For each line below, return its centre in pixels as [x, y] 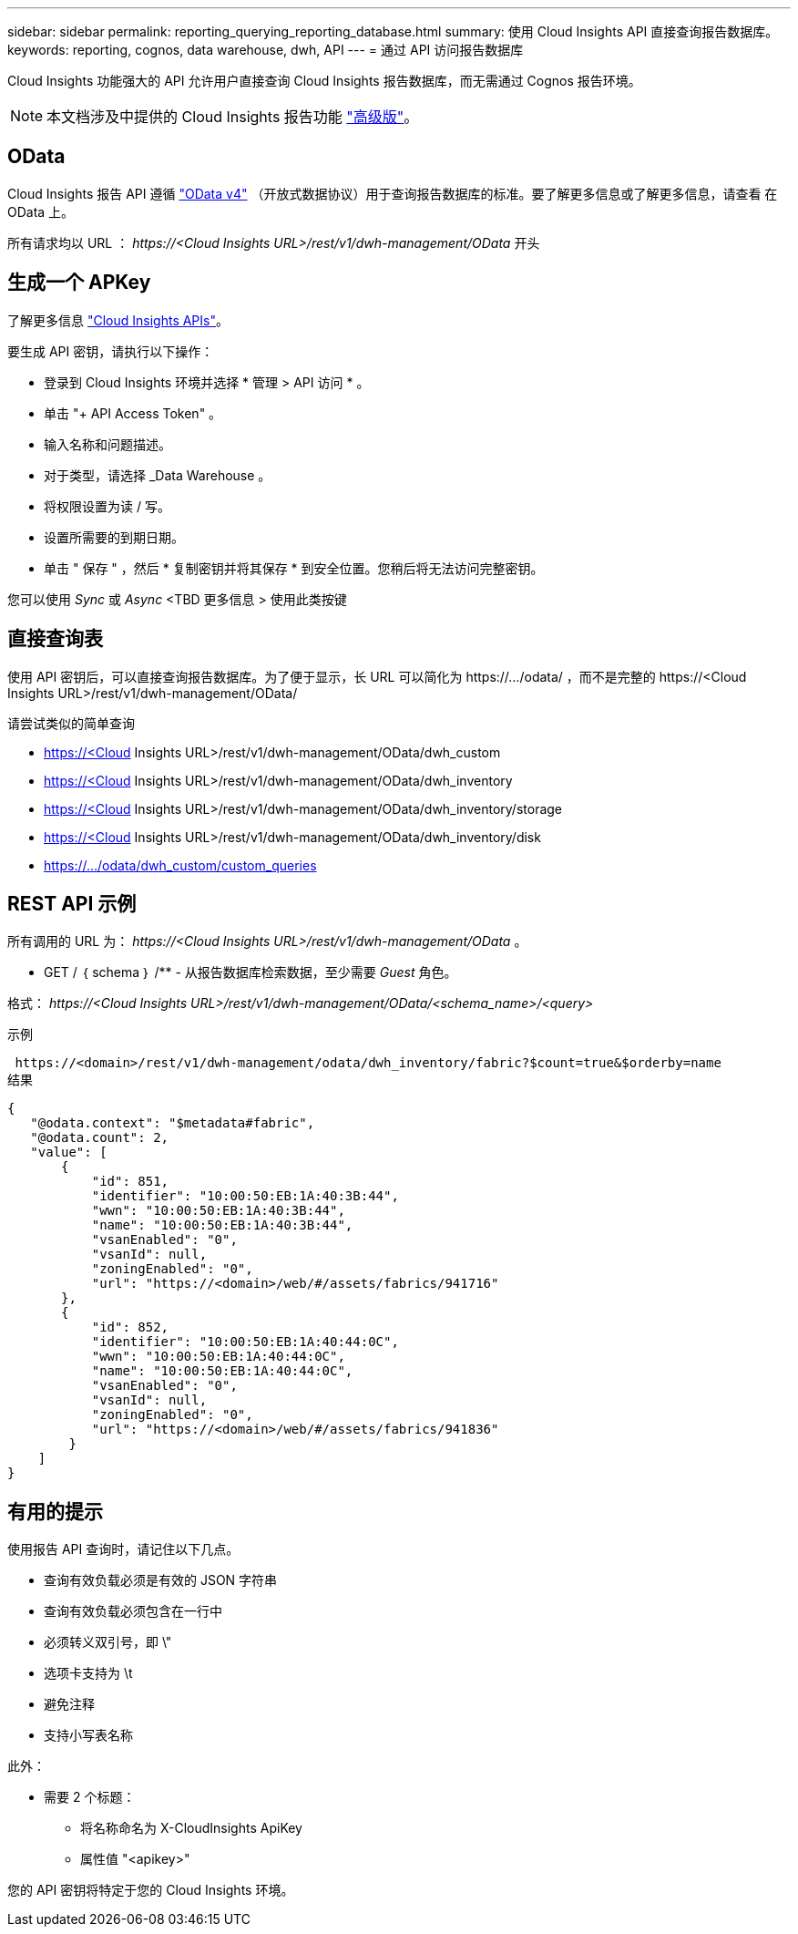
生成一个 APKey [79, 283]
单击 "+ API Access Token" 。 [133, 413]
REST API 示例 [72, 903]
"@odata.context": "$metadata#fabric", [173, 1123]
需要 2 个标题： [90, 1797]
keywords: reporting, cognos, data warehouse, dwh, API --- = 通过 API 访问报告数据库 [266, 50]
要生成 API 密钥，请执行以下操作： [111, 351]
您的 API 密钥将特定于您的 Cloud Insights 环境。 [151, 1890]
